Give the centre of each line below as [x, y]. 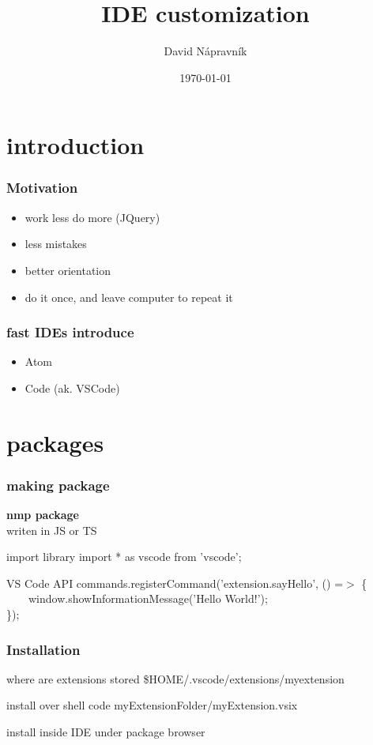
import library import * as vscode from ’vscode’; [124, 557]
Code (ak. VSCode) [72, 388]
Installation [43, 649]
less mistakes [56, 244]
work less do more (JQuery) [92, 217]
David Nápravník [205, 51]
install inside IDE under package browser [106, 732]
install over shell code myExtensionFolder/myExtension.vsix [152, 705]
